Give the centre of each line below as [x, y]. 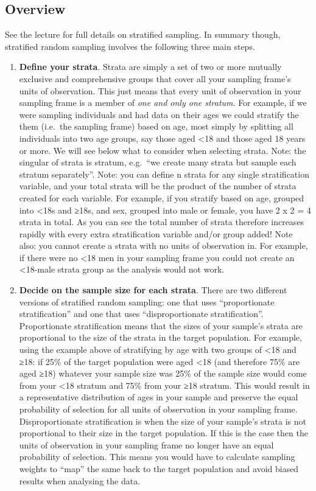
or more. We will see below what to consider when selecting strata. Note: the [163, 150]
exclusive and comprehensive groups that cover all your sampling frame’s [155, 78]
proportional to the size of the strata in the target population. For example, [160, 337]
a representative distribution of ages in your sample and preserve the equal [159, 397]
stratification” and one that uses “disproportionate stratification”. [141, 314]
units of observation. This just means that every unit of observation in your [160, 90]
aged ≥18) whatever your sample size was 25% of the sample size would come [163, 373]
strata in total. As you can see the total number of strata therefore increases [162, 222]
